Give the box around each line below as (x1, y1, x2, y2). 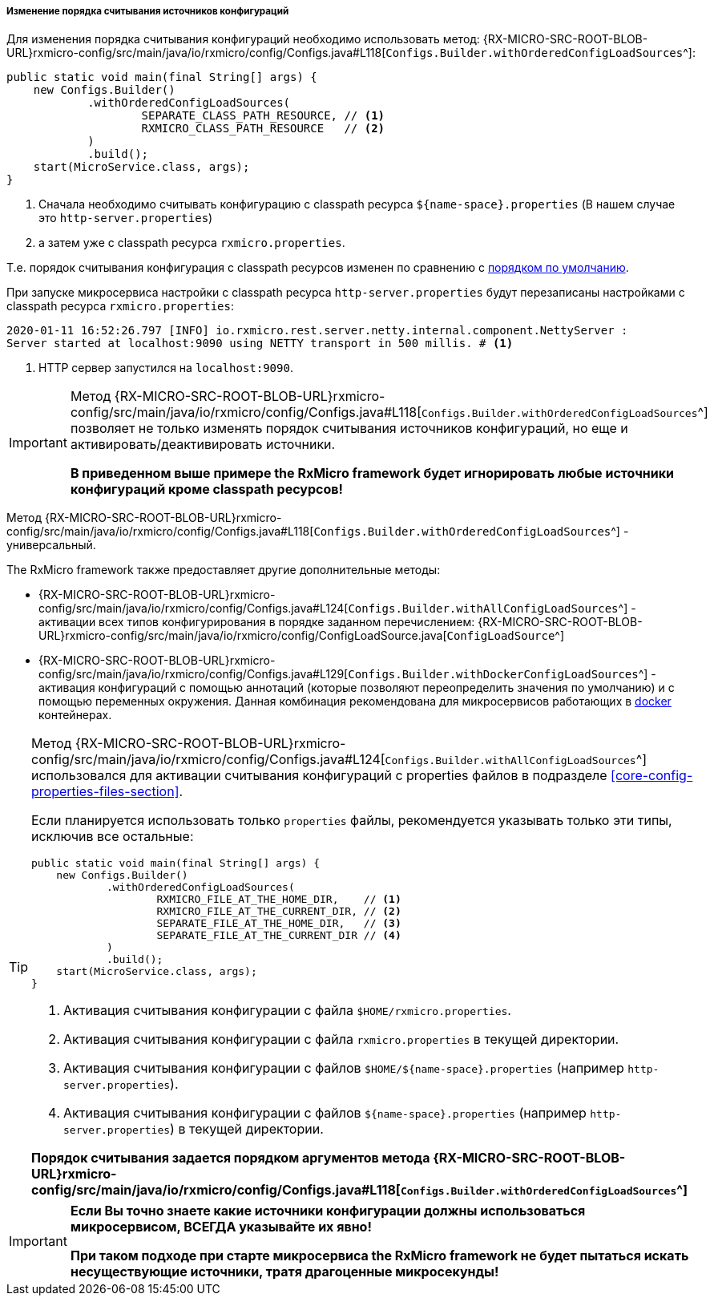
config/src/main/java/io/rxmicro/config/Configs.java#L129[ (38, 667, 349, 681)
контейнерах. (38, 708, 112, 722)
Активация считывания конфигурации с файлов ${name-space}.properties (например (63, 1105, 587, 1122)
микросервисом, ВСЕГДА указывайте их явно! (70, 1219, 372, 1235)
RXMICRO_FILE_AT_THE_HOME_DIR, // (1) (156, 893, 401, 906)
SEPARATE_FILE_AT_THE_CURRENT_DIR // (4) (156, 929, 401, 942)
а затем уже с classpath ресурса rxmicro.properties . (38, 236, 345, 250)
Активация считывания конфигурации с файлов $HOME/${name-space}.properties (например (63, 1060, 624, 1077)
